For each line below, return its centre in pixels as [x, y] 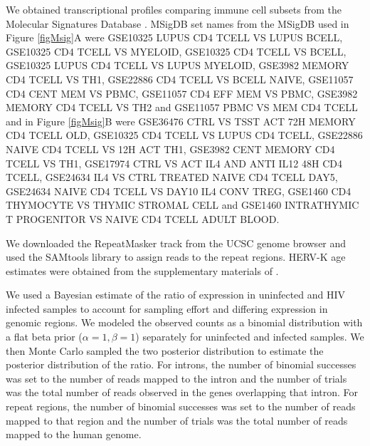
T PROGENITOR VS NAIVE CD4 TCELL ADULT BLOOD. [143, 218]
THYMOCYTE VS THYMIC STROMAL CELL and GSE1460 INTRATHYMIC [183, 205]
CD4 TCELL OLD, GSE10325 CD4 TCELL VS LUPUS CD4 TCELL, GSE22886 [184, 135]
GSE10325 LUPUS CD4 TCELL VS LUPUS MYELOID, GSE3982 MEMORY [178, 65]
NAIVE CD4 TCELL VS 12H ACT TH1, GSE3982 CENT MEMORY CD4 [170, 149]
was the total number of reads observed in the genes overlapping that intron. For [182, 392]
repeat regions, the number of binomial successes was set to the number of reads [181, 406]
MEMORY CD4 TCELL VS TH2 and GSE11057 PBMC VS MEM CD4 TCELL [182, 107]
